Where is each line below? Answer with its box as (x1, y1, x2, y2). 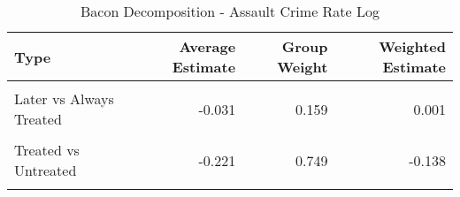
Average (179, 36, 236, 57)
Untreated (14, 160, 77, 180)
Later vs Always (14, 88, 114, 109)
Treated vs (14, 140, 80, 160)
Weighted (379, 36, 446, 57)
